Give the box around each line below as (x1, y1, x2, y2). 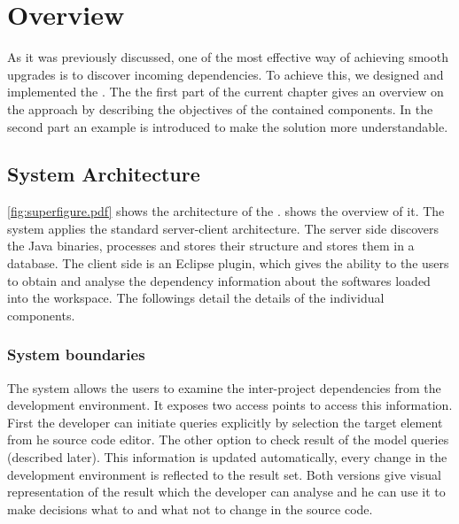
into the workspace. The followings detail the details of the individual (7, 289, 385, 307)
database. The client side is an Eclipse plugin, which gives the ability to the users (7, 254, 449, 273)
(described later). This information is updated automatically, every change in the (7, 448, 447, 466)
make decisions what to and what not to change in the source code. (7, 499, 373, 518)
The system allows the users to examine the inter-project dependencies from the (7, 378, 441, 397)
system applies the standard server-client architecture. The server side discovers (7, 219, 440, 237)
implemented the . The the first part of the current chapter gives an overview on (7, 82, 444, 101)
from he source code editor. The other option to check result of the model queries (7, 430, 449, 449)
